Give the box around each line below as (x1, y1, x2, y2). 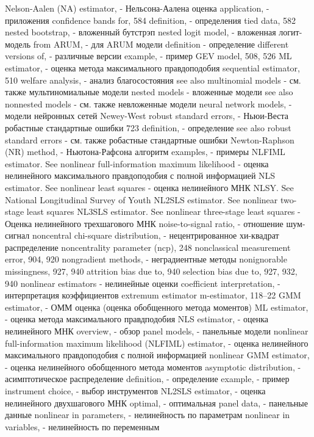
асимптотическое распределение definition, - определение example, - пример (5, 372, 290, 385)
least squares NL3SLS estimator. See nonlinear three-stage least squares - (26, 205, 301, 218)
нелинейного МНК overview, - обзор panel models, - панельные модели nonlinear (5, 325, 309, 338)
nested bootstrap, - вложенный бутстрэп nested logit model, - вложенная (5, 26, 276, 38)
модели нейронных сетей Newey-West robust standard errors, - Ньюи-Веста (5, 109, 288, 122)
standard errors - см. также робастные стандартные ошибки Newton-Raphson (5, 133, 294, 146)
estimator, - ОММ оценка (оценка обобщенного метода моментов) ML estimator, (5, 300, 309, 313)
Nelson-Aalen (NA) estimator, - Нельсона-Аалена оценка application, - (5, 2, 269, 14)
